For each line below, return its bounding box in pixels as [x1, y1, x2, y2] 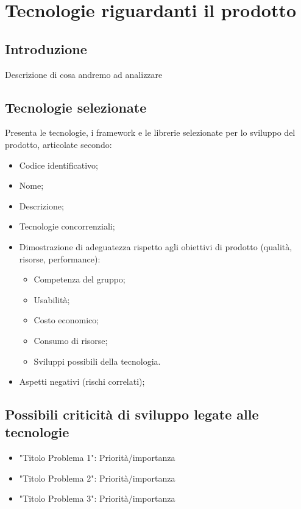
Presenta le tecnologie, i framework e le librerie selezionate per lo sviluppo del [5, 126, 296, 139]
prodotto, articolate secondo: [5, 138, 112, 150]
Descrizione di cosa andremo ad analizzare [5, 68, 163, 80]
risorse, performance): [19, 252, 101, 265]
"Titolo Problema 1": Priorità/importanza [19, 451, 175, 464]
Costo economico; [34, 314, 99, 326]
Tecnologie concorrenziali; [19, 220, 115, 233]
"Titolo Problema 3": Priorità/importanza [19, 492, 175, 505]
